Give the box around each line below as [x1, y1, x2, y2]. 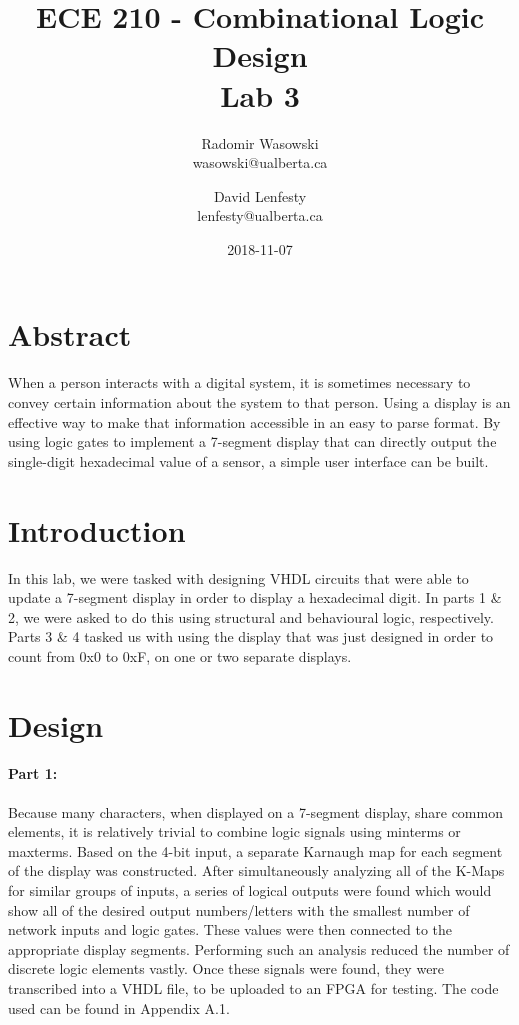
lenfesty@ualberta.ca [197, 205, 323, 226]
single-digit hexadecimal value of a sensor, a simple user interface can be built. [8, 450, 489, 471]
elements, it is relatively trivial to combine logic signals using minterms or [8, 821, 461, 842]
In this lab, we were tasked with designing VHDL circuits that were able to [8, 567, 469, 588]
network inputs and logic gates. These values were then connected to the [8, 919, 453, 940]
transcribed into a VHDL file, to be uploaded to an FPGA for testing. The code [8, 977, 499, 998]
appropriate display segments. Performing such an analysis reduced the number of [8, 938, 510, 959]
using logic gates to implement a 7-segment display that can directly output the [8, 431, 497, 452]
